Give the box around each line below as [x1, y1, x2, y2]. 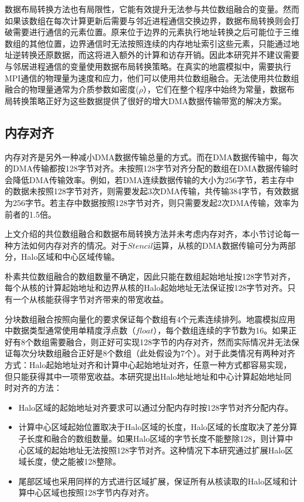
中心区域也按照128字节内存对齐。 [26, 486, 154, 498]
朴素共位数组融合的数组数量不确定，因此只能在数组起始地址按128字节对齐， [5, 270, 295, 282]
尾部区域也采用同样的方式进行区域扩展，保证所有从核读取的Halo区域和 [18, 475, 289, 487]
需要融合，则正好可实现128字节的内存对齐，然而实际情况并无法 [49, 335, 291, 348]
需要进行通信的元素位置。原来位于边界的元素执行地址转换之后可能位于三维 [12, 26, 299, 38]
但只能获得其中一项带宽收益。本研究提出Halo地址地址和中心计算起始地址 [5, 370, 284, 382]
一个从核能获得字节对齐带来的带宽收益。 [12, 293, 168, 305]
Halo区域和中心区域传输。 [20, 250, 120, 263]
